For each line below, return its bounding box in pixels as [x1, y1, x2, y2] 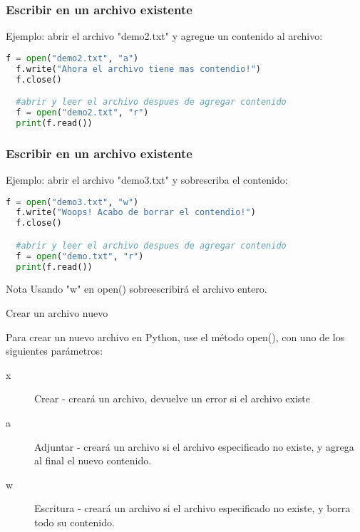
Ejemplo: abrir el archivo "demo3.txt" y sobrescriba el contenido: [6, 172, 288, 187]
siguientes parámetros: [6, 343, 103, 358]
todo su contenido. [34, 514, 115, 529]
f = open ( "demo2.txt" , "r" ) [16, 107, 149, 118]
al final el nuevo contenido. [34, 453, 152, 468]
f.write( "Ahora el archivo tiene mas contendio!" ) [16, 63, 261, 74]
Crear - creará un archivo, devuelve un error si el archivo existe [34, 391, 311, 406]
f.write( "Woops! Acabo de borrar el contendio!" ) [16, 207, 256, 218]
